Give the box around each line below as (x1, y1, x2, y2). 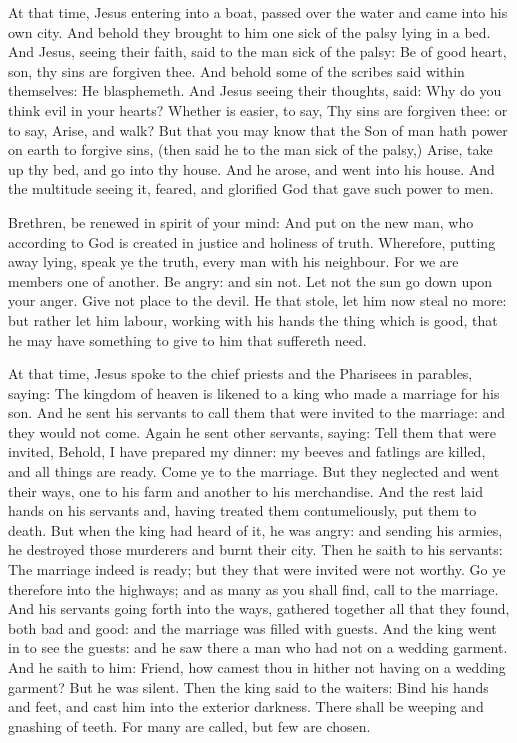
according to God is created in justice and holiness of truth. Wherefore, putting (8, 231, 496, 252)
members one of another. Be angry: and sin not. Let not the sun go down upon (8, 270, 493, 291)
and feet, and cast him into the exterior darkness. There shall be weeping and (8, 696, 484, 717)
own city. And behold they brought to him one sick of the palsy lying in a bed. (8, 21, 491, 42)
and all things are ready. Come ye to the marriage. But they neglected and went (8, 461, 500, 482)
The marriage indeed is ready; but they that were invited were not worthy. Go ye (8, 559, 506, 580)
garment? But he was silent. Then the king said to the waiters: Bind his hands (8, 676, 489, 697)
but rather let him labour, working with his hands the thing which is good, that (8, 309, 498, 330)
